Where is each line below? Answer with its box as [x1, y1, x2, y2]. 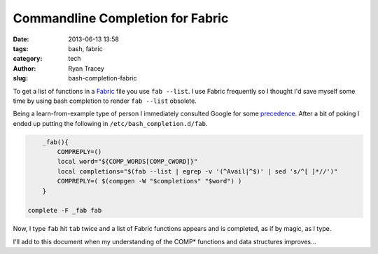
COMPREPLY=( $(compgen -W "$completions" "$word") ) [57, 177, 242, 185]
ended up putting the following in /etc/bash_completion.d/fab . [13, 119, 208, 127]
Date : [13, 35, 29, 43]
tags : [13, 44, 29, 52]
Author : [13, 64, 36, 73]
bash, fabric [68, 44, 103, 52]
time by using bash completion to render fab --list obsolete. [13, 97, 197, 105]
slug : [13, 74, 28, 83]
